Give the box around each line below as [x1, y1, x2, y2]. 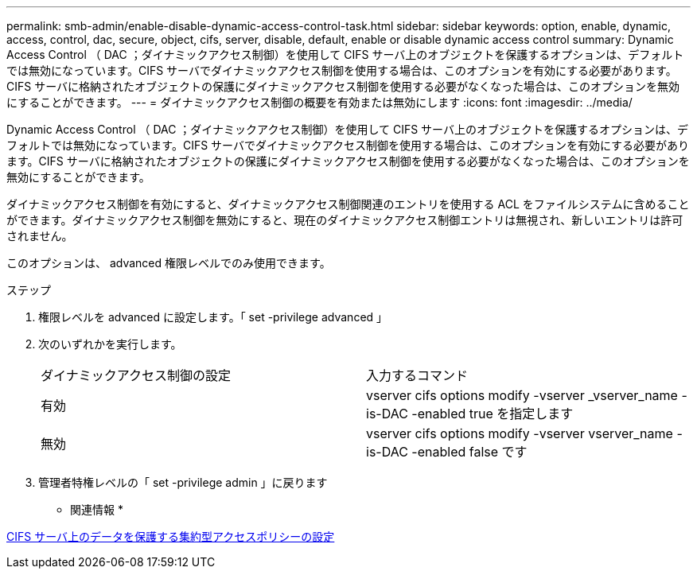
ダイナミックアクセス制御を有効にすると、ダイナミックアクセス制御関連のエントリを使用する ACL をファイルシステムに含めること [6, 197, 690, 211]
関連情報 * [70, 503, 123, 516]
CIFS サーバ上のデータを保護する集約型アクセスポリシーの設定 [6, 530, 335, 543]
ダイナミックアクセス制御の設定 [41, 367, 231, 383]
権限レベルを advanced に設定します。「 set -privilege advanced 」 [38, 310, 388, 324]
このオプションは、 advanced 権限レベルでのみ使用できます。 [6, 256, 331, 270]
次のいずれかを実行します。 [38, 337, 182, 351]
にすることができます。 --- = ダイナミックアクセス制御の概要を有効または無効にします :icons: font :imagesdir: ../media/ [6, 95, 633, 109]
